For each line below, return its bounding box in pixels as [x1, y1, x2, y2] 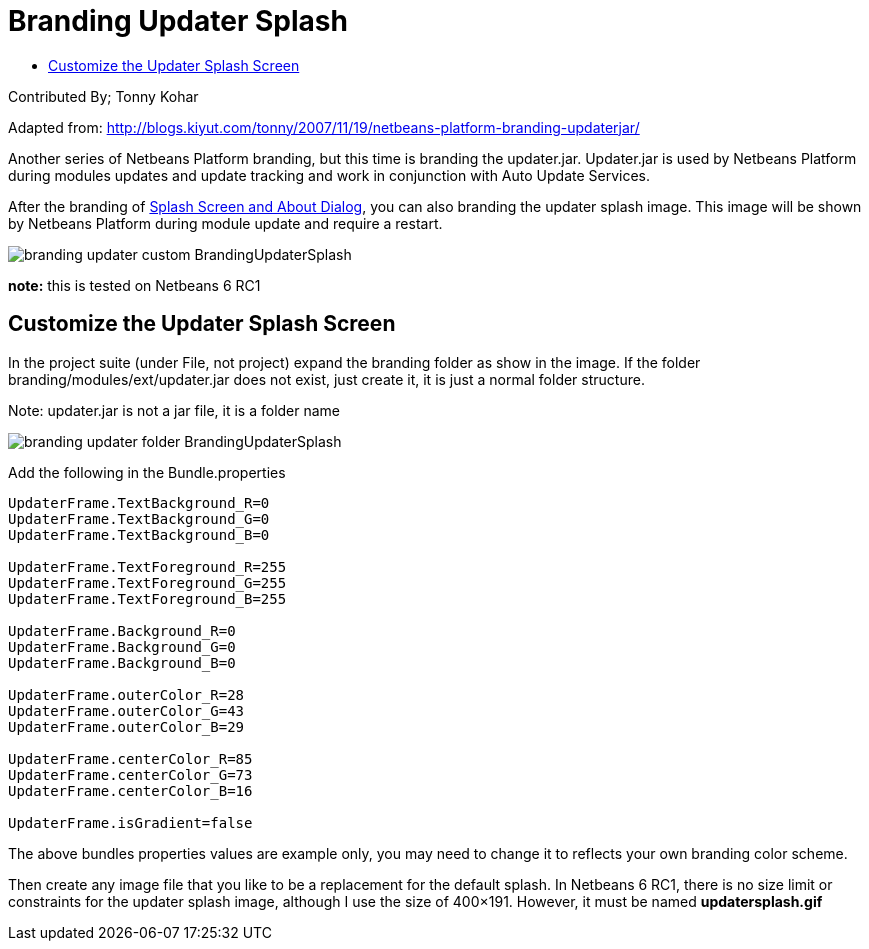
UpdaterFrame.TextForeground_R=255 [8, 558, 287, 575]
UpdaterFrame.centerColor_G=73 [8, 766, 253, 783]
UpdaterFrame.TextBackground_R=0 [8, 494, 270, 511]
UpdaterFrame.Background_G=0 [8, 638, 236, 655]
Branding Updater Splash [8, 4, 348, 38]
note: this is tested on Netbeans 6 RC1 [8, 276, 261, 294]
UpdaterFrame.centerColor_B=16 [8, 782, 253, 799]
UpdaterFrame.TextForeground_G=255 [8, 574, 287, 591]
